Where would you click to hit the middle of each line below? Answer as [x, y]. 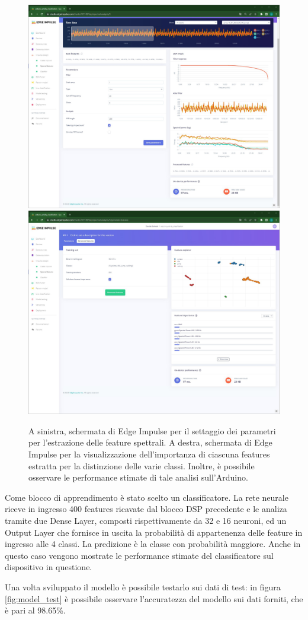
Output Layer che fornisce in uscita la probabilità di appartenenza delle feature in [154, 532]
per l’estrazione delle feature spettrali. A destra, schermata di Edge [150, 442]
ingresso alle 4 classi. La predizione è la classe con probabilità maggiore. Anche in [153, 544]
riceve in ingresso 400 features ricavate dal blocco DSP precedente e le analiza [146, 509]
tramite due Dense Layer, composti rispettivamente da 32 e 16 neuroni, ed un [146, 521]
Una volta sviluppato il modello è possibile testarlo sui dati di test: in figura [143, 587]
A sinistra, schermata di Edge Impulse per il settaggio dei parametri [152, 430]
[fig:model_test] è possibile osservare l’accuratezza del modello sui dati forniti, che [154, 598]
